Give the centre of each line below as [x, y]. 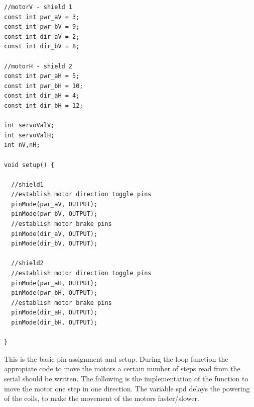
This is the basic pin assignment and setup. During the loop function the [116, 358]
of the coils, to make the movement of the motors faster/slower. [102, 398]
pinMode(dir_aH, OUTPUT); [54, 313]
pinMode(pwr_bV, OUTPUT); [54, 214]
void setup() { [29, 165]
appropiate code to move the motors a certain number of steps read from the [122, 369]
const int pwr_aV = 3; [42, 17]
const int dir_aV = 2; [42, 36]
